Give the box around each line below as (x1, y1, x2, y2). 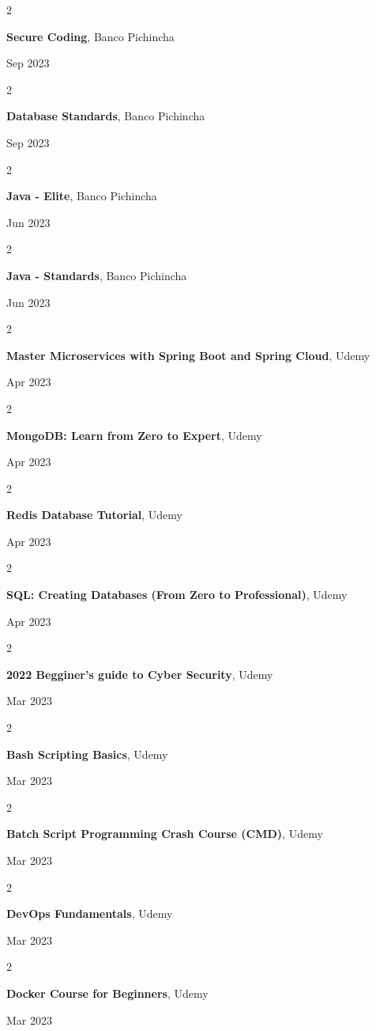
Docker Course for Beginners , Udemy (6, 984, 209, 1001)
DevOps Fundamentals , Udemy (6, 905, 173, 922)
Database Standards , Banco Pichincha (6, 108, 205, 124)
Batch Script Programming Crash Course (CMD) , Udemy (6, 825, 323, 842)
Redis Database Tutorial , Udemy (6, 506, 182, 523)
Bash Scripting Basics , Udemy (6, 745, 168, 762)
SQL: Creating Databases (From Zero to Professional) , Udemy (6, 586, 348, 603)
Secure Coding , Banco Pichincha (6, 28, 175, 44)
